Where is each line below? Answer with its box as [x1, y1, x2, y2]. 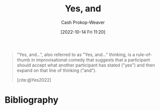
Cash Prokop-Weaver [61, 19, 105, 25]
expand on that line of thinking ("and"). [16, 67, 97, 73]
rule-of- [136, 52, 153, 57]
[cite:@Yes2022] [16, 77, 52, 83]
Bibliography [4, 95, 59, 106]
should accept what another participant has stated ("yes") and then [16, 62, 155, 68]
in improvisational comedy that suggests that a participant [31, 56, 150, 62]
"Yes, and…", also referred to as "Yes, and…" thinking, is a [16, 52, 135, 57]
